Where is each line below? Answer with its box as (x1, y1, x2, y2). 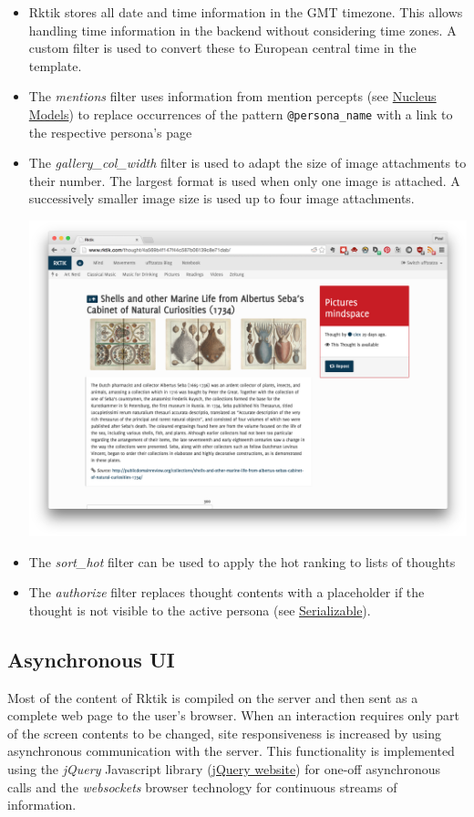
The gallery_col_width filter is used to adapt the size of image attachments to (28, 153, 467, 172)
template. (28, 56, 82, 75)
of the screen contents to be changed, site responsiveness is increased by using (7, 723, 442, 742)
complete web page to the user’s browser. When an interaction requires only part (7, 706, 460, 725)
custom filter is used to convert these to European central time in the (28, 38, 417, 57)
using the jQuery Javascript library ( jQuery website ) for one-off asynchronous (7, 760, 441, 779)
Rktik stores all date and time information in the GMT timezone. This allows (28, 3, 463, 21)
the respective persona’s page (28, 122, 192, 141)
